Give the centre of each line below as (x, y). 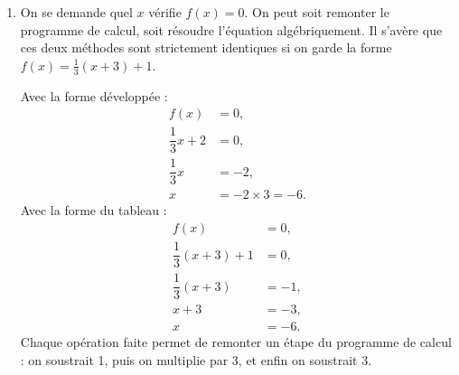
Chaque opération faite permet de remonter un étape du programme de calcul (236, 342)
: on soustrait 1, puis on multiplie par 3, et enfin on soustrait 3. (196, 359)
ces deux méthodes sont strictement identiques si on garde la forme (206, 47)
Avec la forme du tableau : (94, 210)
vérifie (165, 12)
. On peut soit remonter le (317, 12)
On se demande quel (76, 12)
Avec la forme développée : (94, 95)
